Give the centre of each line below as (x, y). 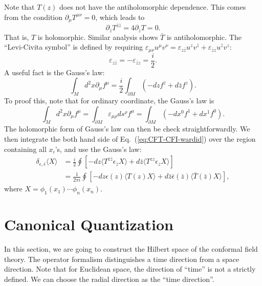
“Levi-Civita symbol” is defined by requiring (74, 47)
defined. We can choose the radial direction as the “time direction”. (109, 279)
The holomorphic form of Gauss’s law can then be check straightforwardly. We (127, 129)
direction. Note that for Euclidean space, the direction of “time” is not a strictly (130, 269)
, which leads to (120, 17)
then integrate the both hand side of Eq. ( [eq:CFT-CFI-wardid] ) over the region (130, 139)
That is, (17, 37)
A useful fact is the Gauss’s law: (54, 72)
